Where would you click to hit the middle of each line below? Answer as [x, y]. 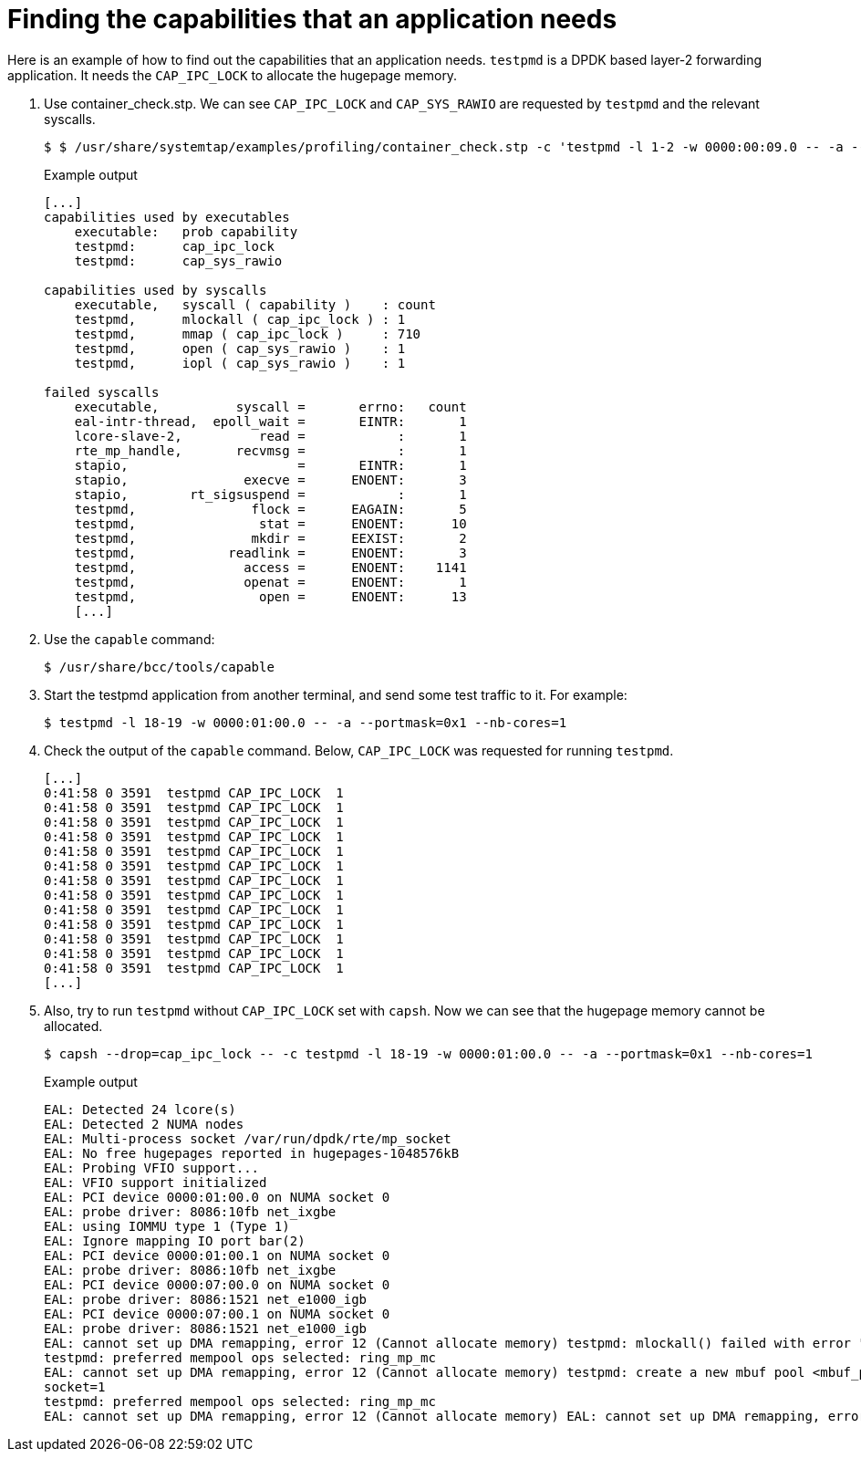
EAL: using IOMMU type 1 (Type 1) [167, 1226]
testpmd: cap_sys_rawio [178, 261]
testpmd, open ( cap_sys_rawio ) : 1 [240, 348]
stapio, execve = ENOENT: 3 [270, 479]
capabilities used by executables [167, 217]
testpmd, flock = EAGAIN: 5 [270, 509]
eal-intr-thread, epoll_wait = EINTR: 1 [270, 421]
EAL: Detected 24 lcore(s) [140, 1109]
